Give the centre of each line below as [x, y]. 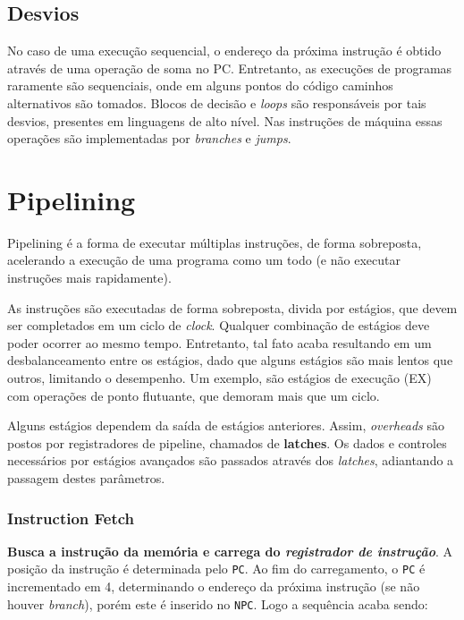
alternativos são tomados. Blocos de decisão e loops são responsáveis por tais [217, 102]
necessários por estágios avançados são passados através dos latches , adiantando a [231, 460]
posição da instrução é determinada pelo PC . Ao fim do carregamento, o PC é [216, 569]
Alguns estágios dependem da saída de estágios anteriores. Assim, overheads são [226, 425]
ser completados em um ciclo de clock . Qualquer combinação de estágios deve [219, 325]
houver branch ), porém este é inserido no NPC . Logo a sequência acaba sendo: [218, 603]
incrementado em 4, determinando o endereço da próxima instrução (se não [214, 586]
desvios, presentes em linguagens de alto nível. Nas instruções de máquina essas [225, 120]
